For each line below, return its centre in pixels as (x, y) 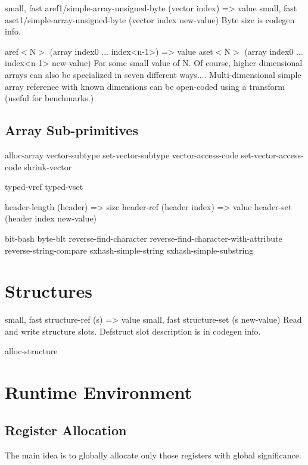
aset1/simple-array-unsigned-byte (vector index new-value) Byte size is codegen (150, 19)
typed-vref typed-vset (44, 187)
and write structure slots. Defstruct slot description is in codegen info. (133, 331)
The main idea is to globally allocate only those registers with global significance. (153, 455)
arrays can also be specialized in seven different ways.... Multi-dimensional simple (153, 74)
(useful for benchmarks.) (49, 98)
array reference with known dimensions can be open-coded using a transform (145, 86)
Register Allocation (66, 430)
